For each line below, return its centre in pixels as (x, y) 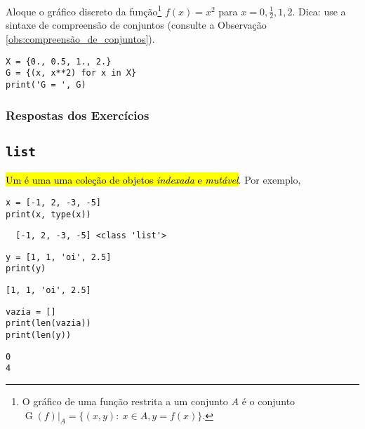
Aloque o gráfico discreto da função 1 (84, 10)
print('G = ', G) (46, 84)
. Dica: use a (319, 11)
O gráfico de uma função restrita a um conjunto (125, 401)
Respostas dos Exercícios (78, 115)
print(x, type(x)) (48, 214)
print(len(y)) (39, 335)
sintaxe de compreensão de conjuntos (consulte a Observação (136, 25)
